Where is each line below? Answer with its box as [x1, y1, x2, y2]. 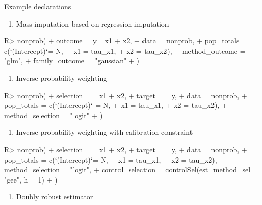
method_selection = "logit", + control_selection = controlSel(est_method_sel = [4, 164, 258, 175]
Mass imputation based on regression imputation [16, 18, 169, 29]
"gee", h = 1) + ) [4, 174, 58, 185]
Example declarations [4, 1, 72, 11]
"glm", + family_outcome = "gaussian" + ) [4, 55, 139, 66]
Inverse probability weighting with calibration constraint [16, 127, 193, 138]
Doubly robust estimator [16, 191, 93, 202]
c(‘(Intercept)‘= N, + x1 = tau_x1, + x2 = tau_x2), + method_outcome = [4, 45, 246, 56]
